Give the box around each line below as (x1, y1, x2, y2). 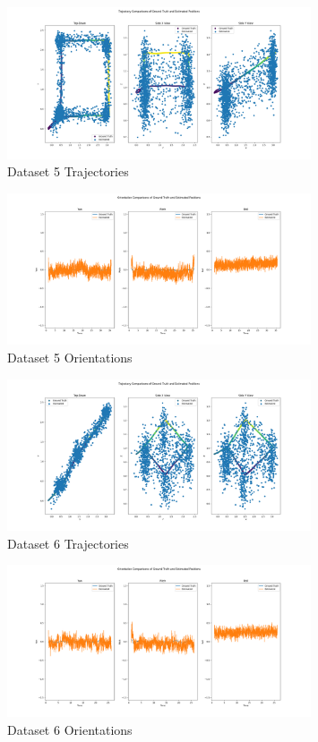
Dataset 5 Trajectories (7, 162, 129, 181)
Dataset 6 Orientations (7, 720, 133, 738)
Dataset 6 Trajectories (7, 533, 129, 552)
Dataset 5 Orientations (7, 347, 133, 366)
